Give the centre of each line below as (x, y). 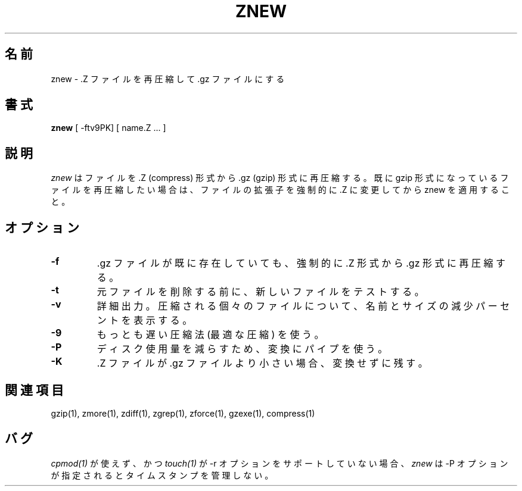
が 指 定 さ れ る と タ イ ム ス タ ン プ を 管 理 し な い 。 (162, 475)
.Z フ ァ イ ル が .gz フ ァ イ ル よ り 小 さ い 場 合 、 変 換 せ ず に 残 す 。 (262, 363)
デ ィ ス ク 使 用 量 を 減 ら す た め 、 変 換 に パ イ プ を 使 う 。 (242, 349)
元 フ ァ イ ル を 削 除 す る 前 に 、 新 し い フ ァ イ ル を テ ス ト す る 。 (260, 292)
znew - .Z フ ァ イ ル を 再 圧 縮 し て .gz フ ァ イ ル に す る (168, 79)
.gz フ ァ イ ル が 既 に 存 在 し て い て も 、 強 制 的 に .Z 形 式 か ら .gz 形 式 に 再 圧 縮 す (301, 263)
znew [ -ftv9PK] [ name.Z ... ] (108, 128)
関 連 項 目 (34, 390)
